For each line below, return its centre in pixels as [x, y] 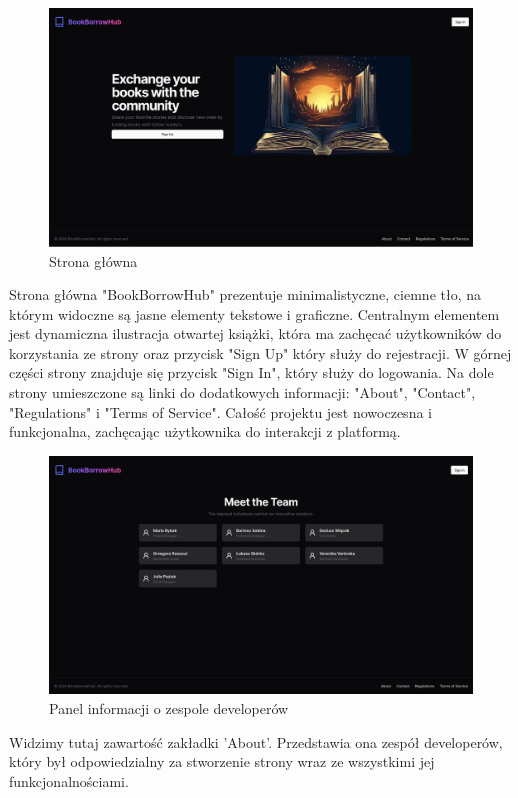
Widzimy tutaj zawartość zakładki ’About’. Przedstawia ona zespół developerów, [256, 741]
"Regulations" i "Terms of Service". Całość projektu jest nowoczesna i [220, 411]
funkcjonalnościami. [69, 780]
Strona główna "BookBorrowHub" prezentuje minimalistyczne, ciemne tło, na [245, 294]
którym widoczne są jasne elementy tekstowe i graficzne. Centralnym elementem [254, 313]
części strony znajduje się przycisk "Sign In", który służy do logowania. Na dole [251, 372]
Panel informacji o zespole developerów [169, 707]
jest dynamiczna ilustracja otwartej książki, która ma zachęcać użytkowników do [255, 333]
